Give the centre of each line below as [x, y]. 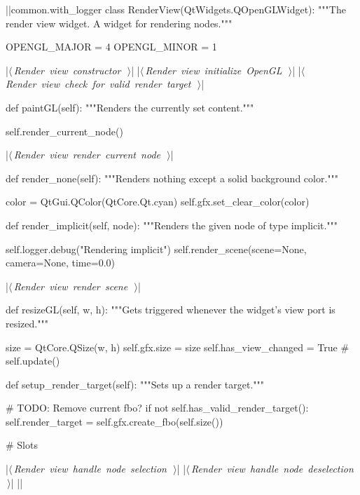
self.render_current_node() [64, 131]
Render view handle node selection [90, 469]
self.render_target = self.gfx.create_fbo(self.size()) [115, 421]
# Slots [22, 445]
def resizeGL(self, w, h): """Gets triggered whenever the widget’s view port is [171, 310]
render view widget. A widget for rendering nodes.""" [119, 23]
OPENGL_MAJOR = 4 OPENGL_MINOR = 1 [111, 47]
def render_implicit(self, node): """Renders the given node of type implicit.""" [172, 225]
